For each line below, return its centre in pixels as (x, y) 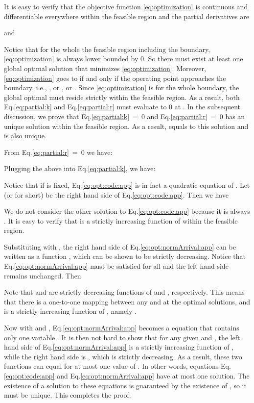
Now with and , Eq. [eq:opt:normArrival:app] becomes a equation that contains (122, 328)
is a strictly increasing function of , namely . (70, 311)
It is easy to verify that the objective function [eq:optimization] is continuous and (126, 6)
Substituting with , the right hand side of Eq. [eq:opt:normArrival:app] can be (120, 246)
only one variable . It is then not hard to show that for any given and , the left (122, 337)
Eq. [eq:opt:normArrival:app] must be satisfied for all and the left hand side (116, 266)
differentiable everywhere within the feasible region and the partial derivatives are (127, 16)
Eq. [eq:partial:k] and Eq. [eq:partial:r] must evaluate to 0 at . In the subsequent (122, 107)
